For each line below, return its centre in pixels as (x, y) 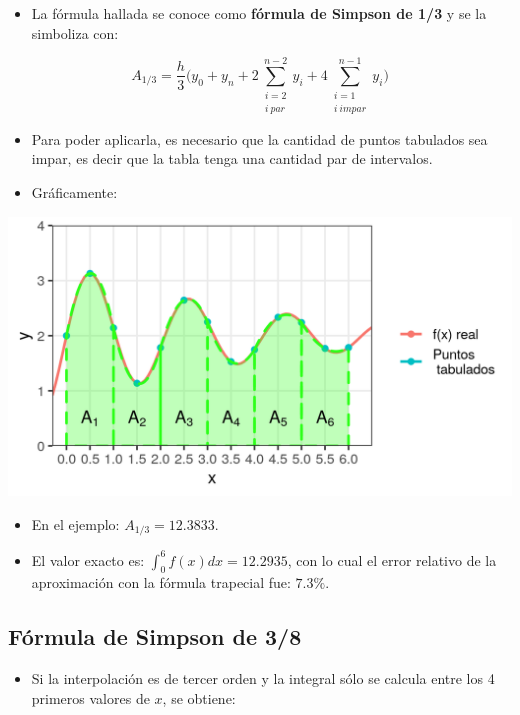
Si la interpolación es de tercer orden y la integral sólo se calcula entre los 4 (263, 678)
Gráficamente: (74, 191)
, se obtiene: (199, 697)
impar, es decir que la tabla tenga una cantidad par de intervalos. (232, 158)
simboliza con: (75, 32)
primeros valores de (90, 697)
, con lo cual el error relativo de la (392, 559)
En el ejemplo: (75, 523)
